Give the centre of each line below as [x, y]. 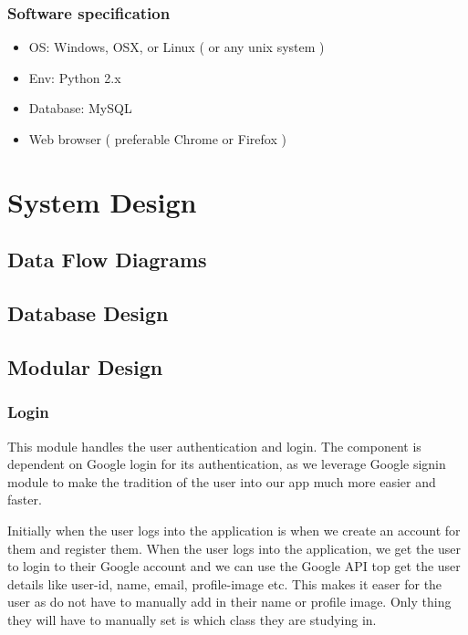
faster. [25, 500]
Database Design [88, 313]
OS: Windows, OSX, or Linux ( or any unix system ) [177, 47]
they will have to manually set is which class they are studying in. [192, 619]
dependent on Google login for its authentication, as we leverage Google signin [227, 464]
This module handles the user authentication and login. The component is [214, 446]
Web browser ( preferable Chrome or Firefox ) [157, 139]
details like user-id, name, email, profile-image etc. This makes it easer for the [225, 583]
